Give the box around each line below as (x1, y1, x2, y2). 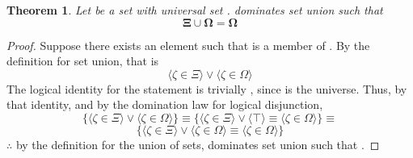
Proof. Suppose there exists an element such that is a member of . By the (6, 36, 370, 53)
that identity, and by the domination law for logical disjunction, (6, 96, 323, 113)
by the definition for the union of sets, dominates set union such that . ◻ (15, 135, 380, 152)
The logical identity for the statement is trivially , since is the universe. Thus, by (6, 80, 407, 97)
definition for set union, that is (6, 52, 159, 69)
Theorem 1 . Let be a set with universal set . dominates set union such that (6, 2, 383, 18)
